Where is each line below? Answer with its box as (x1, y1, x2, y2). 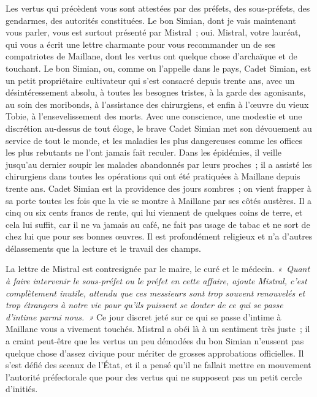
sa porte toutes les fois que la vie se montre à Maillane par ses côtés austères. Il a (6, 194, 311, 206)
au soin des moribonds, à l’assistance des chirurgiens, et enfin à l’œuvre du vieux (6, 97, 309, 110)
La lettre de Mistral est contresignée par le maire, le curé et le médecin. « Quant (6, 262, 310, 275)
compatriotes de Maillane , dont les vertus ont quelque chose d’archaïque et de (6, 50, 297, 62)
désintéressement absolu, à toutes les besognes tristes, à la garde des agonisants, (6, 86, 306, 99)
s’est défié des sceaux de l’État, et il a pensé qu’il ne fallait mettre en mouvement (6, 358, 311, 371)
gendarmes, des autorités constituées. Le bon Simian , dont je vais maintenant (6, 13, 296, 26)
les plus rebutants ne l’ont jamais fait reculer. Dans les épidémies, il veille (6, 146, 281, 159)
